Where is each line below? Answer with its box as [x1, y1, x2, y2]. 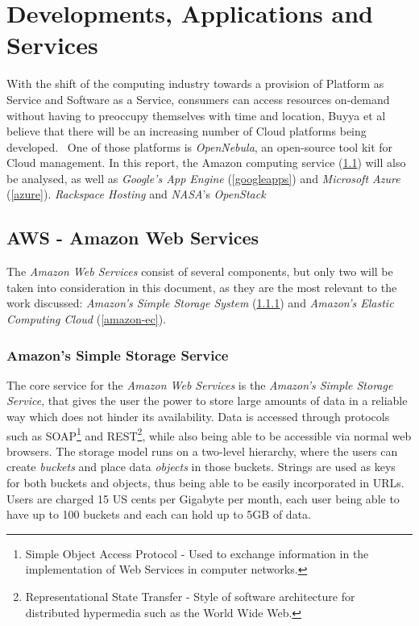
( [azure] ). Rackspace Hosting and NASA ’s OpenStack [6, 186, 266, 202]
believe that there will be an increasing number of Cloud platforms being [6, 123, 367, 140]
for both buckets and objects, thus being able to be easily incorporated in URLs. [6, 474, 404, 491]
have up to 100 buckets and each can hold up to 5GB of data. [6, 506, 311, 523]
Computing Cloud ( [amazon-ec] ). [6, 311, 167, 328]
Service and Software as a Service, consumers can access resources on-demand [6, 90, 390, 107]
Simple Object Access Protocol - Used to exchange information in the [25, 545, 369, 561]
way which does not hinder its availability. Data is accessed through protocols [6, 408, 390, 425]
